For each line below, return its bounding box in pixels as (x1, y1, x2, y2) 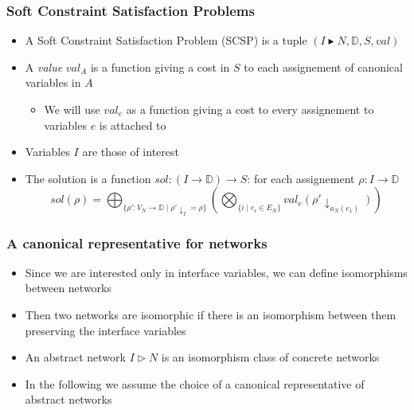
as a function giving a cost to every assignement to (126, 101, 374, 117)
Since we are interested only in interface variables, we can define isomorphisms (25, 264, 408, 280)
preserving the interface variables (25, 322, 186, 338)
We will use (44, 101, 100, 117)
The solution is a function (25, 170, 151, 186)
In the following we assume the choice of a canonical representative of (25, 375, 365, 392)
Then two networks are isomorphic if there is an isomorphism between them (25, 307, 396, 323)
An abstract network (25, 349, 126, 365)
